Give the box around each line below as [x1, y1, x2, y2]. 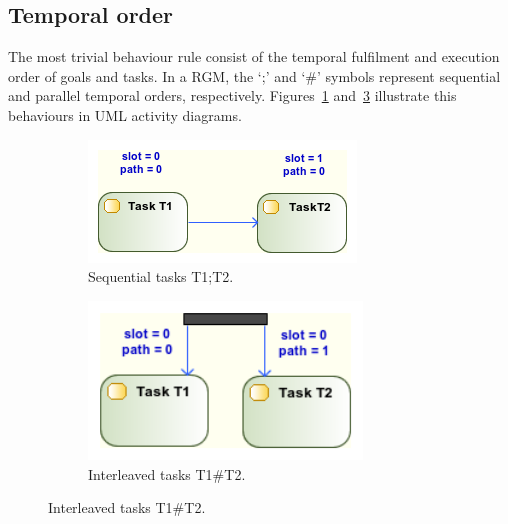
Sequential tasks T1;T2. [88, 266, 234, 287]
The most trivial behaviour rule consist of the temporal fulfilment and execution [8, 46, 500, 67]
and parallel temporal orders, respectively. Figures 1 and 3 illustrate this [8, 85, 457, 106]
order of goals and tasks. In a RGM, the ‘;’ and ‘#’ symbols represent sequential [8, 65, 501, 86]
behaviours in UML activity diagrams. [8, 104, 242, 125]
